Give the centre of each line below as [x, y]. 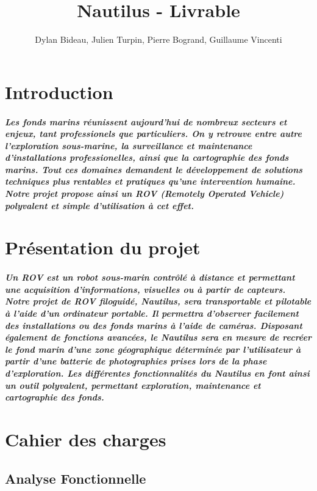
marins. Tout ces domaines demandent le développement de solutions [154, 169]
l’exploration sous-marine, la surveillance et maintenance [129, 145]
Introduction [59, 91]
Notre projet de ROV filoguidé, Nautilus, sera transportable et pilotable [158, 301]
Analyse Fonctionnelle [76, 478]
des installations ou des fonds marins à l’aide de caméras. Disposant [154, 325]
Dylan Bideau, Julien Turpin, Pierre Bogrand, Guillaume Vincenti [158, 39]
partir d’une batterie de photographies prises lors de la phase [136, 361]
